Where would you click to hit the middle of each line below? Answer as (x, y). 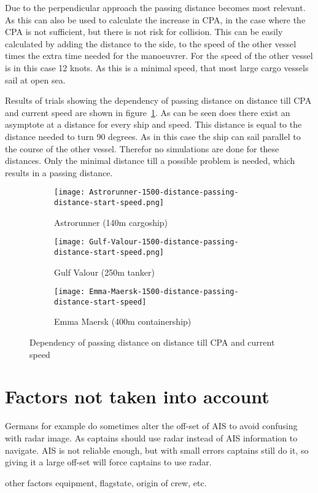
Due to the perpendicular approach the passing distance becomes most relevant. (155, 7)
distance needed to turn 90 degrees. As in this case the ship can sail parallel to (153, 136)
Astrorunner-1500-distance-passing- (164, 192)
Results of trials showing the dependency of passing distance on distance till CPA (158, 100)
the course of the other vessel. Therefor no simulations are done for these (142, 148)
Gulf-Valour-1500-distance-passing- (164, 242)
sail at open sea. (35, 80)
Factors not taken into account (137, 396)
